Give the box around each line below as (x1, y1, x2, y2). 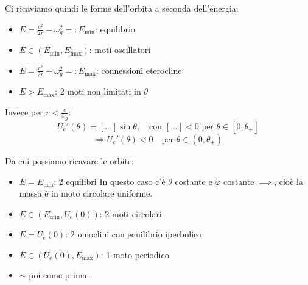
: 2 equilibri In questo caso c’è (54, 175, 166, 187)
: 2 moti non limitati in (55, 85, 141, 98)
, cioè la (274, 175, 303, 187)
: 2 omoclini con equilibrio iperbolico (65, 228, 202, 240)
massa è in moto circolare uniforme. (19, 187, 153, 200)
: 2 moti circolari (99, 207, 162, 220)
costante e (175, 175, 212, 187)
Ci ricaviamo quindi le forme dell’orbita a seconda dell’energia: (5, 2, 239, 14)
